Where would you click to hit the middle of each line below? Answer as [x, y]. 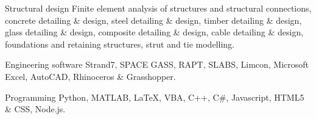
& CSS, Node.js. [35, 109]
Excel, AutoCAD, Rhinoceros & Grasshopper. [90, 76]
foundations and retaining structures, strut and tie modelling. [120, 44]
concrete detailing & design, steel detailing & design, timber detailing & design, [153, 20]
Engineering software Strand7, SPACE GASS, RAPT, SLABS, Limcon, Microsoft [157, 64]
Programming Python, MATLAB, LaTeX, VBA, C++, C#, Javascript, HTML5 [155, 97]
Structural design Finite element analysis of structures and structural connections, [158, 8]
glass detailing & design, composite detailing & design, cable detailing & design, [154, 32]
